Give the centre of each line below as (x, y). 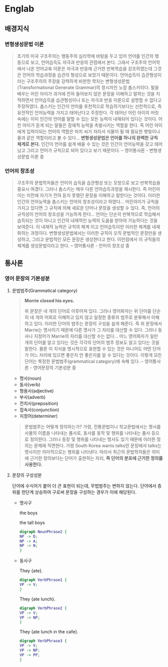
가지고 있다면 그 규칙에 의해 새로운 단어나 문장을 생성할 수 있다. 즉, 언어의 (88, 208)
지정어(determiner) (39, 416)
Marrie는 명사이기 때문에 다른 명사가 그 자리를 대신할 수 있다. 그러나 (91, 329)
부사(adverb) (32, 397)
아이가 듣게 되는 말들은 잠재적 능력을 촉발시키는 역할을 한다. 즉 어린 (88, 125)
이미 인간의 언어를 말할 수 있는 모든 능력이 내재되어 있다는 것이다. (94, 119)
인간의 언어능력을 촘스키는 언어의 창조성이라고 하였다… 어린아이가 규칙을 (88, 202)
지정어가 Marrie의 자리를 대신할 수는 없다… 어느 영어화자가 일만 (96, 336)
